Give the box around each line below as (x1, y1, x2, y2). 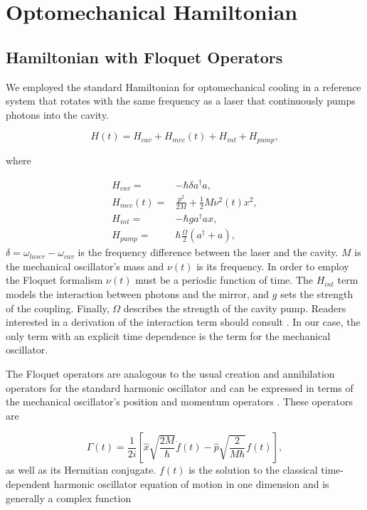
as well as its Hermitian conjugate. (6, 462, 156, 477)
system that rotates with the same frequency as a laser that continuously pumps (6, 93, 356, 108)
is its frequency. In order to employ (196, 258, 349, 273)
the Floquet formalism (6, 272, 103, 287)
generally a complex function (6, 490, 132, 505)
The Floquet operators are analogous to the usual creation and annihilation (6, 366, 335, 381)
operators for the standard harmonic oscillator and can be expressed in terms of (6, 380, 353, 395)
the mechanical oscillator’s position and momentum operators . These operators (6, 394, 353, 409)
